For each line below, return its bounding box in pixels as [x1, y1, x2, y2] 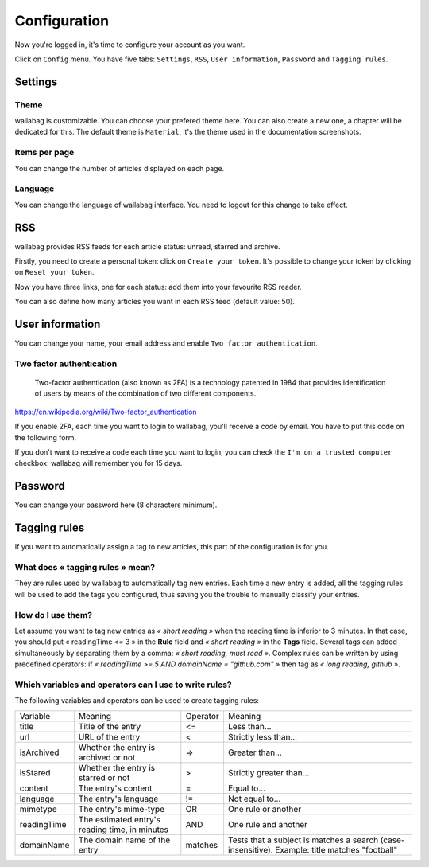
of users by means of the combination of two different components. [34, 389, 257, 398]
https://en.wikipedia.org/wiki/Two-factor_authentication [14, 407, 198, 416]
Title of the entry [78, 721, 141, 732]
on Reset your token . [14, 268, 95, 277]
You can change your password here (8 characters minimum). [14, 500, 218, 510]
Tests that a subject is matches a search [227, 834, 379, 846]
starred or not [78, 772, 130, 783]
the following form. [14, 432, 77, 442]
